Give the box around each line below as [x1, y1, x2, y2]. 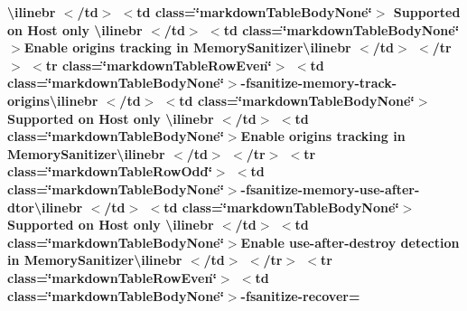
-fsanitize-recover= [240, 286, 360, 305]
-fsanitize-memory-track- [240, 73, 397, 92]
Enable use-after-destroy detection [240, 232, 460, 251]
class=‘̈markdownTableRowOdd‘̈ [7, 162, 212, 181]
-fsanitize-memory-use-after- [240, 179, 420, 198]
